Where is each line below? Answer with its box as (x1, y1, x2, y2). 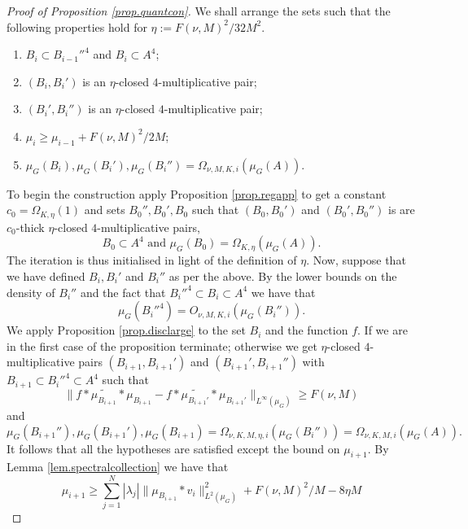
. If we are (357, 321, 408, 339)
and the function (265, 321, 348, 339)
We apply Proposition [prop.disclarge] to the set (7, 321, 246, 339)
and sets (84, 201, 125, 218)
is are (388, 201, 415, 218)
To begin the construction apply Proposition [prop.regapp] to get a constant (7, 185, 387, 202)
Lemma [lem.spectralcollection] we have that (7, 458, 229, 475)
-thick (15, 218, 45, 235)
